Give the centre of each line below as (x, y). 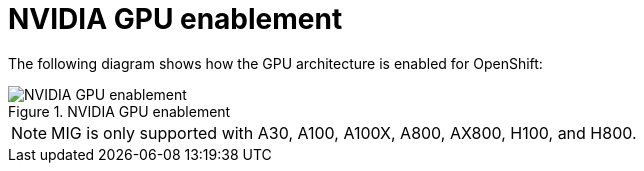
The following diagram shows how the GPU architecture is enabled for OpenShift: (275, 63)
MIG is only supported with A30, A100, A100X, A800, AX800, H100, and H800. (344, 132)
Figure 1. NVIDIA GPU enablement (119, 111)
